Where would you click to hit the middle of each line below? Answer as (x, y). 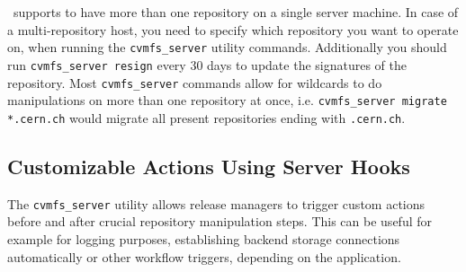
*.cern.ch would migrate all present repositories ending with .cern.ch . (206, 117)
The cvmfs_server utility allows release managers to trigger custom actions (216, 203)
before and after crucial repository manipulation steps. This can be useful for (220, 221)
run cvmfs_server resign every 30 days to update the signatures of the (207, 64)
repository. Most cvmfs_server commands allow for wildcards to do (195, 82)
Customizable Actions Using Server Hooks (209, 166)
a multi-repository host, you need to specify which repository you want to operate (233, 29)
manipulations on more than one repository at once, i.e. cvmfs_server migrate (227, 100)
